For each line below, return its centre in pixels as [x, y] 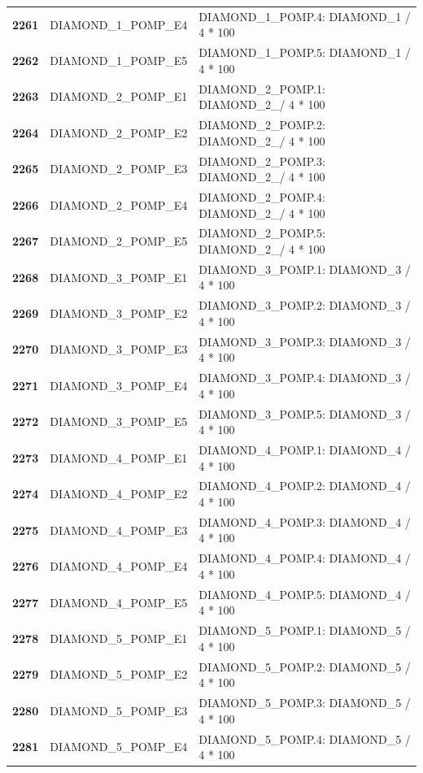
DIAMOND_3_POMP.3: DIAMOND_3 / [305, 341]
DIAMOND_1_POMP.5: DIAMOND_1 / [305, 52]
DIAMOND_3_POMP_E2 [119, 313]
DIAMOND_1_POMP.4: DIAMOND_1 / [305, 16]
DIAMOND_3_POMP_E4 [119, 385]
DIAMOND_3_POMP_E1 [119, 277]
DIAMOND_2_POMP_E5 [119, 241]
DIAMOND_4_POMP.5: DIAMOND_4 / [305, 594]
